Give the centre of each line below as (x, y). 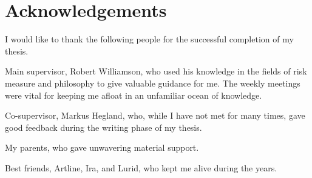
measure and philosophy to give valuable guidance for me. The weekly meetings (153, 83)
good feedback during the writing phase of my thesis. (103, 127)
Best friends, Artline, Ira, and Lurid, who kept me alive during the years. (141, 167)
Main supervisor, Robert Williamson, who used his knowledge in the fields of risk (156, 71)
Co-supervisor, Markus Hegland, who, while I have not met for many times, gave (155, 115)
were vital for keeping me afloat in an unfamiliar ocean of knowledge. (134, 95)
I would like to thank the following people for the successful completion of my (149, 39)
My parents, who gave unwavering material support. (102, 147)
